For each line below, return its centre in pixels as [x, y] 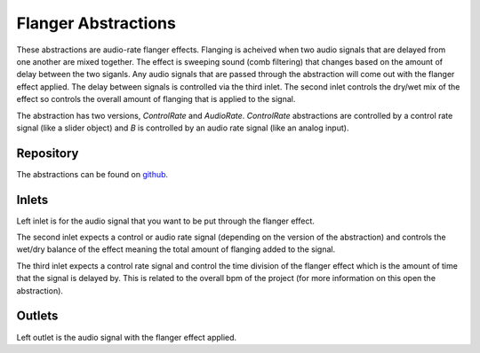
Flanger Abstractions [96, 23]
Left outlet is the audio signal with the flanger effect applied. [127, 337]
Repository [48, 153]
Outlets [37, 316]
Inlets [32, 200]
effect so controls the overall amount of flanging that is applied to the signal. [156, 99]
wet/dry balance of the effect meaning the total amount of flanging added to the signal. [176, 249]
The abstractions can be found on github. [92, 174]
